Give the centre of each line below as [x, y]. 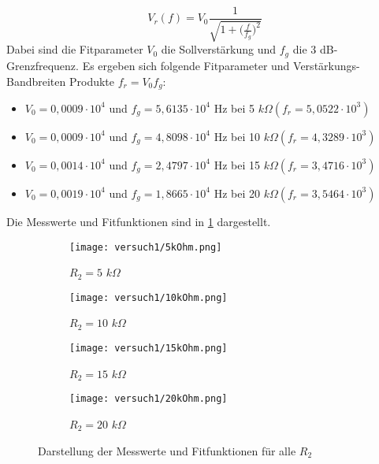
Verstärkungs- [327, 65]
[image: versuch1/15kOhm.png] [149, 349]
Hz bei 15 [237, 164]
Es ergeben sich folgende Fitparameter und [186, 65]
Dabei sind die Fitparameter [75, 49]
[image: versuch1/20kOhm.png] [149, 399]
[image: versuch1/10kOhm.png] [149, 297]
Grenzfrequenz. [43, 65]
